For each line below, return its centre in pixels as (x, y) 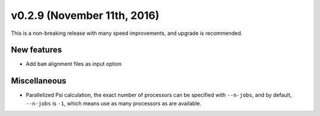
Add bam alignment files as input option (73, 64)
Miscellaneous (39, 81)
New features (36, 50)
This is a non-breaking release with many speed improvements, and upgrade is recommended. (127, 33)
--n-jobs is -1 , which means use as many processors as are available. (113, 103)
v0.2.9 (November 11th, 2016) (85, 15)
